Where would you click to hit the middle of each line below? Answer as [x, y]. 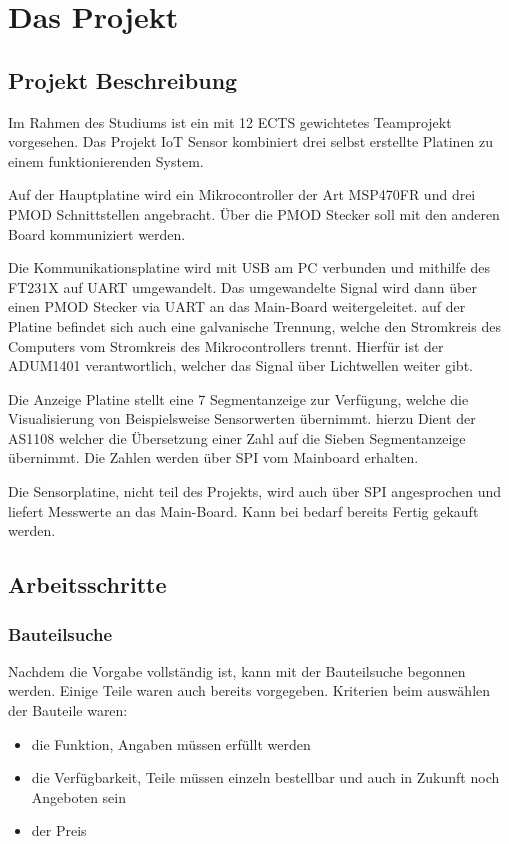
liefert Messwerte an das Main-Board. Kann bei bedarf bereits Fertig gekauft [243, 510]
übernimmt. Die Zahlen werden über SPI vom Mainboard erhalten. [213, 457]
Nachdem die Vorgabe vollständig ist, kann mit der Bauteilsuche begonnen [237, 670]
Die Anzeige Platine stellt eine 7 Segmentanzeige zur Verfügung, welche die [238, 398]
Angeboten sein [78, 796]
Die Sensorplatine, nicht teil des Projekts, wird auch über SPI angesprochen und [255, 491]
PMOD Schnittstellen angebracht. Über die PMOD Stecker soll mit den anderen [254, 213]
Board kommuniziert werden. [97, 233]
